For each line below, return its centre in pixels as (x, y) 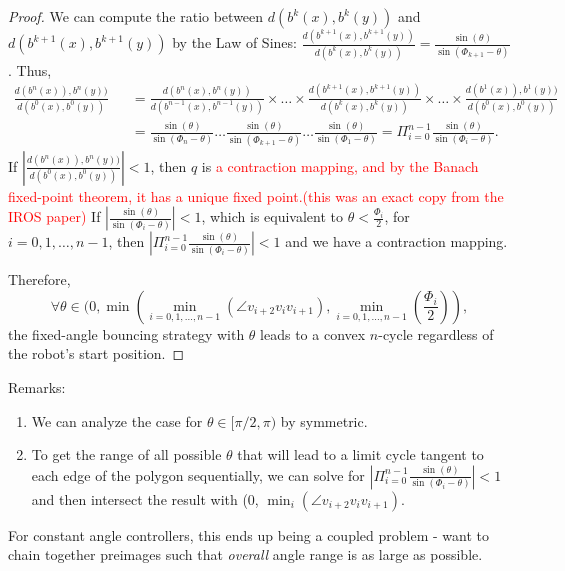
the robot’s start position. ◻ (96, 353)
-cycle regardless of (436, 333)
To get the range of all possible (126, 454)
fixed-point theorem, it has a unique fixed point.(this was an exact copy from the (256, 195)
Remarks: (37, 386)
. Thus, (30, 69)
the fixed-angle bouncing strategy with (126, 333)
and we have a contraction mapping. (396, 241)
